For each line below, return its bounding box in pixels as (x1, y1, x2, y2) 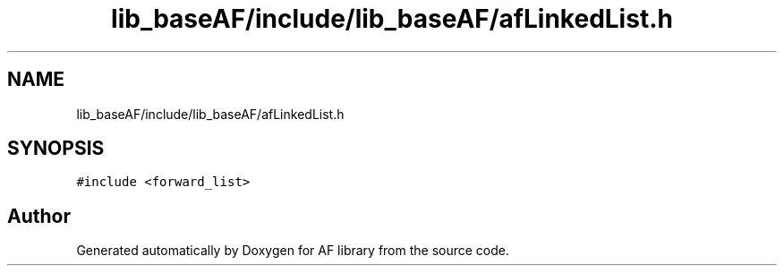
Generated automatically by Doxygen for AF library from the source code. (76, 243, 510, 259)
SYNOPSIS (7, 137, 105, 160)
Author (7, 204, 71, 227)
